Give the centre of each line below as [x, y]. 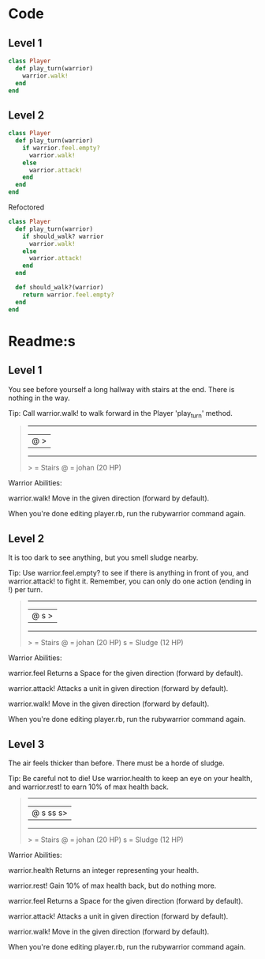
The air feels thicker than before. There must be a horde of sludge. [116, 763]
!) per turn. [26, 590]
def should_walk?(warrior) [60, 288]
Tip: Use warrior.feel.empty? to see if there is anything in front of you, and [128, 573]
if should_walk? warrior [63, 236]
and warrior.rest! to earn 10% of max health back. [89, 787]
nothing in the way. [39, 398]
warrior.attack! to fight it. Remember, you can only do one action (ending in [130, 581]
